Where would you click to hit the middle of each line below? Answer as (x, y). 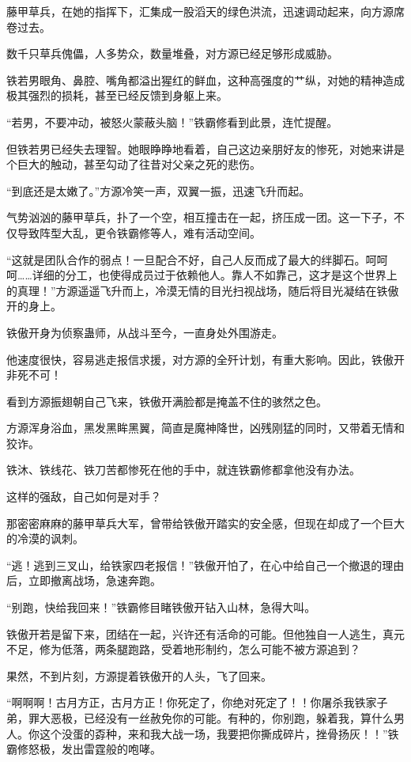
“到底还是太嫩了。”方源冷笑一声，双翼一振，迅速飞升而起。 (158, 190)
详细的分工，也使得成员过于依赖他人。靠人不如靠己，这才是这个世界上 (215, 275)
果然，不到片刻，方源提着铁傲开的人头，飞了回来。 (139, 675)
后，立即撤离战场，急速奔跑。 (84, 580)
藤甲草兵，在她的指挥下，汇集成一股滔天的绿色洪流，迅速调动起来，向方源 (200, 11)
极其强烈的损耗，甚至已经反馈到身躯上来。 (117, 95)
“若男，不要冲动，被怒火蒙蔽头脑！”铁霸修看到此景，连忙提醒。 (172, 121)
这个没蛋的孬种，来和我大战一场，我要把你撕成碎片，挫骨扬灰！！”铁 (219, 733)
